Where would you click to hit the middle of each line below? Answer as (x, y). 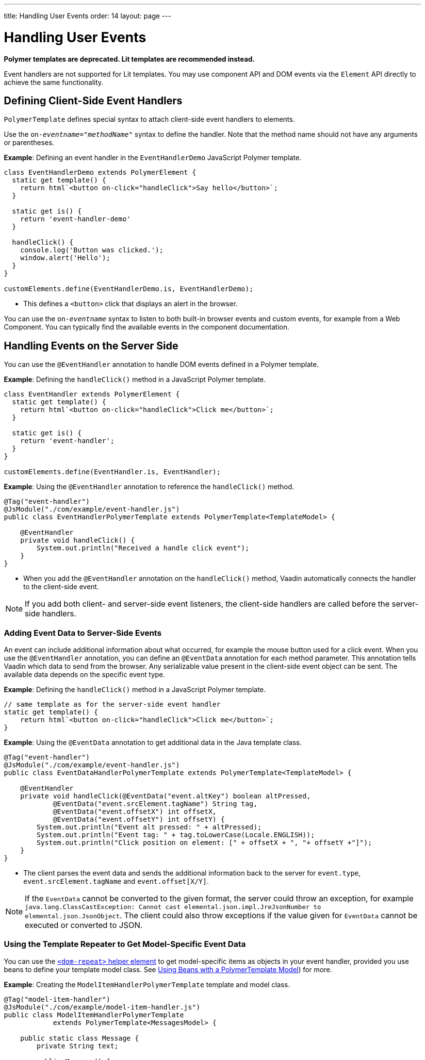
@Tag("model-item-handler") (57, 999)
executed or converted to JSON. (84, 925)
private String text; (78, 1046)
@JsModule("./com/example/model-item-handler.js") (102, 1007)
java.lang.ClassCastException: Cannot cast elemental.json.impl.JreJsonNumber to (173, 907)
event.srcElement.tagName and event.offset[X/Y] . (116, 881)
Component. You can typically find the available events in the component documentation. (147, 327)
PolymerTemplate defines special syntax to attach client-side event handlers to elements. (149, 119)
